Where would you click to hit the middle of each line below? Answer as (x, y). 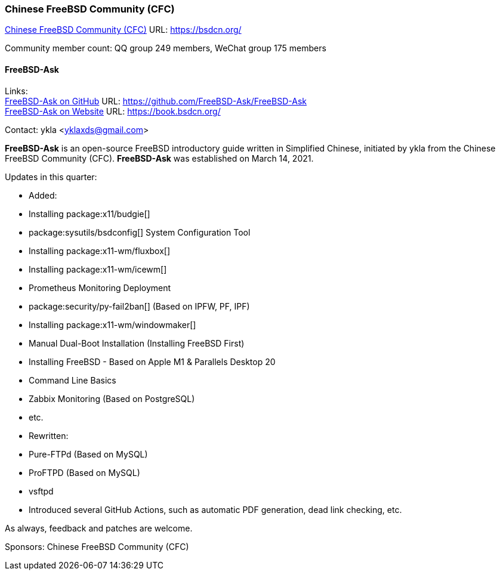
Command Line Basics (72, 380)
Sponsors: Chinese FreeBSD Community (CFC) (97, 546)
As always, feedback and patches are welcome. (99, 528)
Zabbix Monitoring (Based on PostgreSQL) (112, 398)
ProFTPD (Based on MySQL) (84, 472)
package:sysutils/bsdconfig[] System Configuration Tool (140, 232)
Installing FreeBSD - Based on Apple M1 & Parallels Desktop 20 (152, 361)
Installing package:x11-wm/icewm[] (98, 269)
